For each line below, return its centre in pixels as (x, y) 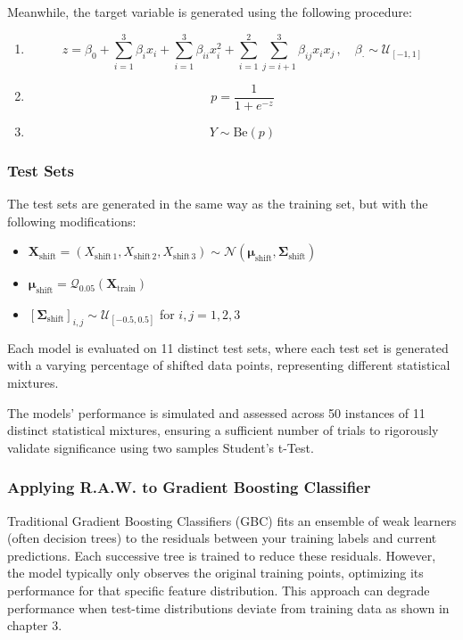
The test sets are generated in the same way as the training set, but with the (218, 203)
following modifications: (72, 221)
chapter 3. (35, 625)
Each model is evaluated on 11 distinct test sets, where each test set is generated (228, 347)
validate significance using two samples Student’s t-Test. (161, 447)
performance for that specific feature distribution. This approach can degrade (219, 590)
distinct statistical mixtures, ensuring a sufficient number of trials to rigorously (223, 430)
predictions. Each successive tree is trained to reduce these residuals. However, (222, 555)
